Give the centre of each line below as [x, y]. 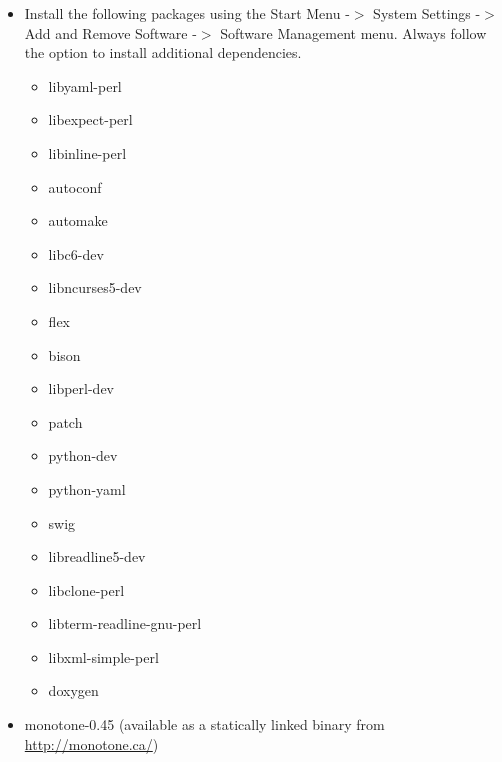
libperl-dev [81, 388]
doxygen [73, 690]
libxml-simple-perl [103, 656]
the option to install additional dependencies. [163, 52]
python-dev [83, 455]
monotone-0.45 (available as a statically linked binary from [204, 724]
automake [78, 220]
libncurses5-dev [95, 287]
